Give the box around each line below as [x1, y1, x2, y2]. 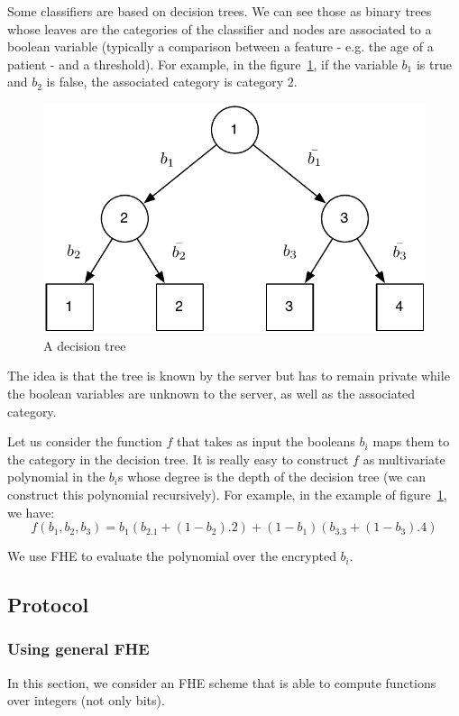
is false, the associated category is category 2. [46, 72, 298, 91]
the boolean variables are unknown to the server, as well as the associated [7, 384, 416, 403]
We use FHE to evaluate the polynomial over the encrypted [7, 546, 336, 565]
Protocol [7, 591, 89, 619]
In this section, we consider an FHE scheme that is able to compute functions [7, 673, 436, 692]
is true [416, 54, 452, 73]
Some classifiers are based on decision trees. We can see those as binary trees [7, 2, 432, 20]
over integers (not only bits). [7, 691, 165, 710]
